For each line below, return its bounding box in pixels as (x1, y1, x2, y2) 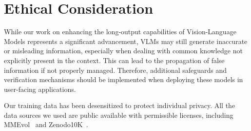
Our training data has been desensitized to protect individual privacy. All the (4, 100, 235, 110)
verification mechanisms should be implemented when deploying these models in (4, 74, 243, 85)
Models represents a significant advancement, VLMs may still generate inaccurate (4, 36, 248, 46)
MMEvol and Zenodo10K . (4, 119, 88, 130)
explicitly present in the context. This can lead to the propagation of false (4, 55, 225, 65)
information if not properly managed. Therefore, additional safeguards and (4, 65, 227, 75)
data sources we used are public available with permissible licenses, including (4, 109, 233, 120)
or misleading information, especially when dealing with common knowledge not (4, 45, 243, 56)
